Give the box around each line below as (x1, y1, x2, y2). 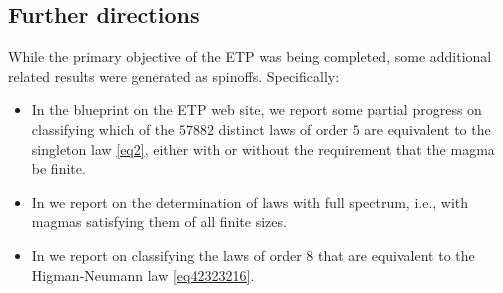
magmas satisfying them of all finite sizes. (31, 211, 287, 232)
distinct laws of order (218, 118, 348, 139)
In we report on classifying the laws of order (31, 244, 302, 265)
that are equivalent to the (318, 244, 475, 265)
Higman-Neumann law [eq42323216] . (31, 264, 255, 285)
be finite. (31, 158, 86, 179)
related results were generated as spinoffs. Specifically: (8, 65, 340, 86)
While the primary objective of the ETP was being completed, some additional (8, 46, 492, 67)
